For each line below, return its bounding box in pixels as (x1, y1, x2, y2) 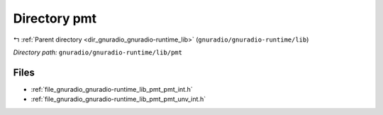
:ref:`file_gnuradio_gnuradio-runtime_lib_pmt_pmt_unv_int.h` (30, 95, 206, 104)
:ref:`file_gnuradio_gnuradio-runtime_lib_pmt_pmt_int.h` (30, 85, 193, 93)
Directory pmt (13, 11, 97, 26)
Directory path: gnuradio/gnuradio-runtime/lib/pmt (13, 48, 182, 56)
